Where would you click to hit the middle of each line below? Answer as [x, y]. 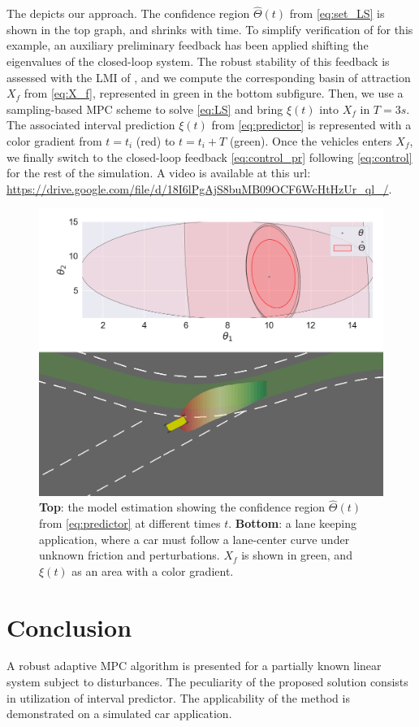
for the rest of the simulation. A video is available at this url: [159, 173]
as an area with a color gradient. [153, 570]
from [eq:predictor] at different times [130, 522]
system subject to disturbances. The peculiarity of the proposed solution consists [207, 682]
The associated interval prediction [91, 125]
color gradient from [54, 140]
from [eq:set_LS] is [337, 13]
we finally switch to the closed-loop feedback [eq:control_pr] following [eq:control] [209, 157]
